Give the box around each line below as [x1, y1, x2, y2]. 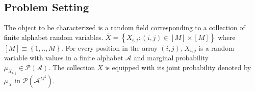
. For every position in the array [61, 42, 158, 53]
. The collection [48, 62, 95, 72]
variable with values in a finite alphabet [4, 53, 124, 63]
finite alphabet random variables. [4, 32, 103, 42]
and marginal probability [133, 53, 209, 63]
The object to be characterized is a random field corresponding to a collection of [4, 22, 245, 33]
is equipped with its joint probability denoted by [105, 62, 251, 72]
